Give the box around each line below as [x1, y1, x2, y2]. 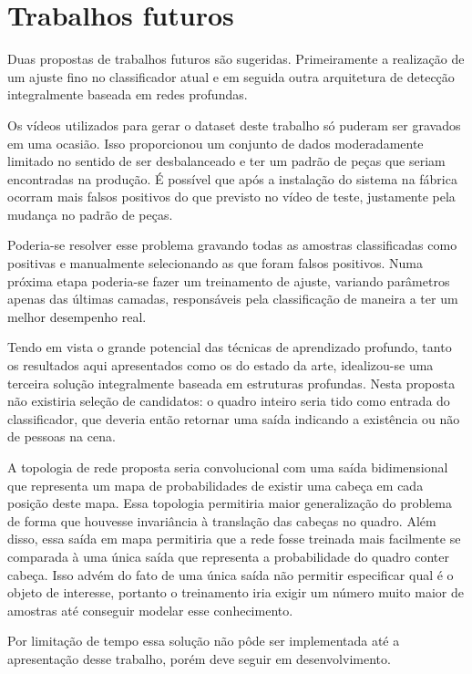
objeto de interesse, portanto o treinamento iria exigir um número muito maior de [7, 583, 464, 602]
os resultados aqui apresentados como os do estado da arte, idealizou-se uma [7, 356, 434, 375]
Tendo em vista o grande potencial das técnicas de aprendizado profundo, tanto [7, 337, 452, 357]
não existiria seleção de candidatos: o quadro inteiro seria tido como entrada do [7, 391, 450, 410]
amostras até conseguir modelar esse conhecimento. [7, 600, 293, 619]
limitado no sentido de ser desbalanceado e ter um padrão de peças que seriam [7, 151, 446, 171]
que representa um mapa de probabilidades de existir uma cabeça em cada [7, 475, 424, 494]
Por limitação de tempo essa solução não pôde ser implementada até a [7, 631, 400, 650]
